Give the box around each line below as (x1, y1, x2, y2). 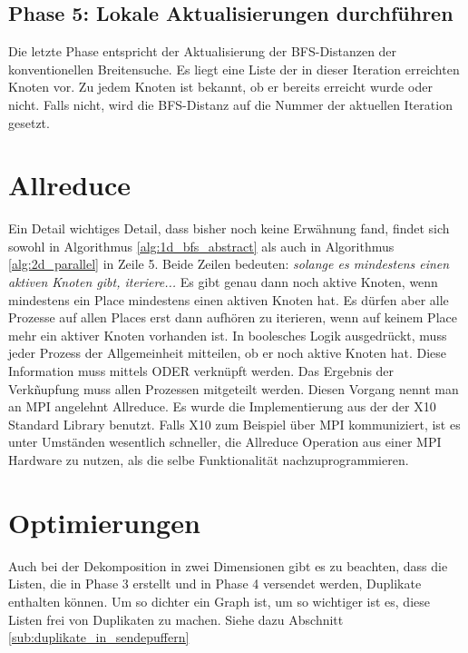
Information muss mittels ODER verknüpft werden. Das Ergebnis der (8, 361, 395, 381)
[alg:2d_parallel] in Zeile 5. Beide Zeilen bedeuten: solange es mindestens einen (8, 254, 450, 273)
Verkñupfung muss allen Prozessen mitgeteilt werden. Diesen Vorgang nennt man (8, 379, 459, 398)
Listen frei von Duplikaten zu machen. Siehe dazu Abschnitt (8, 609, 344, 628)
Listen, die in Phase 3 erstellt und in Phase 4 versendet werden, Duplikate (8, 574, 422, 593)
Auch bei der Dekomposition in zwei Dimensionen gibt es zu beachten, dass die (8, 556, 448, 575)
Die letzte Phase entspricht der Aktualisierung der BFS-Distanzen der (8, 42, 397, 61)
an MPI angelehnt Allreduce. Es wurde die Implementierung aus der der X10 (8, 397, 436, 416)
